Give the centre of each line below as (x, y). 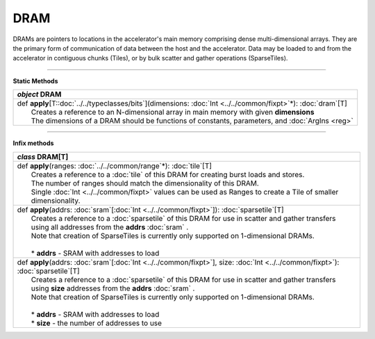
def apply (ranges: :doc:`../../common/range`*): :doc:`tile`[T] (114, 165)
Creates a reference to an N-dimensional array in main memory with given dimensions (173, 113)
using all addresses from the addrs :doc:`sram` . (110, 227)
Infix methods (33, 143)
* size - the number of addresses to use (97, 323)
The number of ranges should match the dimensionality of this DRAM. (145, 183)
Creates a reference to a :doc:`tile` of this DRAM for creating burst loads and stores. (168, 174)
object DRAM (39, 94)
